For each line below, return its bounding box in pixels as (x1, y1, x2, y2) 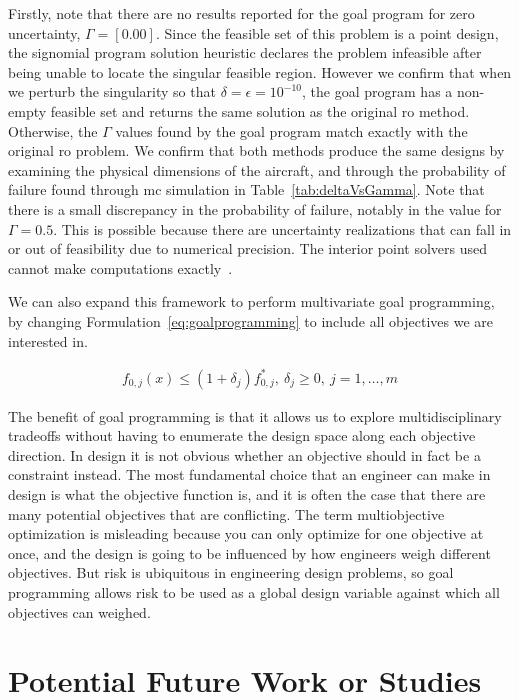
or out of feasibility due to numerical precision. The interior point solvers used (8, 238, 487, 259)
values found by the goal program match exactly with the (115, 120, 468, 141)
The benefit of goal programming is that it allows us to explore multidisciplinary (8, 405, 502, 426)
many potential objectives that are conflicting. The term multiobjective (8, 503, 445, 524)
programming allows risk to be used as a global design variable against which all (8, 581, 500, 602)
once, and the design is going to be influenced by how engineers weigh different (8, 542, 491, 563)
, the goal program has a (302, 81, 453, 102)
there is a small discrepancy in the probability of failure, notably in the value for (8, 198, 502, 219)
